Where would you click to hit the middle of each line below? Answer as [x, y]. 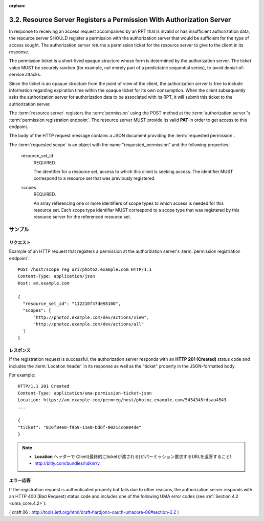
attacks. [33, 75]
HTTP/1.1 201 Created [44, 386]
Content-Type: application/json [56, 276]
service [17, 75]
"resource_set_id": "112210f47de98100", [72, 304]
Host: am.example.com [44, 283]
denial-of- [234, 67]
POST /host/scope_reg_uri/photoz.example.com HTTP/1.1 [85, 270]
